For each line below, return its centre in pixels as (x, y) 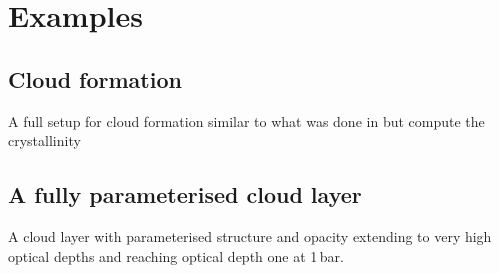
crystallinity (44, 140)
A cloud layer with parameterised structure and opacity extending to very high (250, 235)
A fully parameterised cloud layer (185, 194)
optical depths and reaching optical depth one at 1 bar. (176, 255)
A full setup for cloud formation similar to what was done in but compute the (246, 120)
